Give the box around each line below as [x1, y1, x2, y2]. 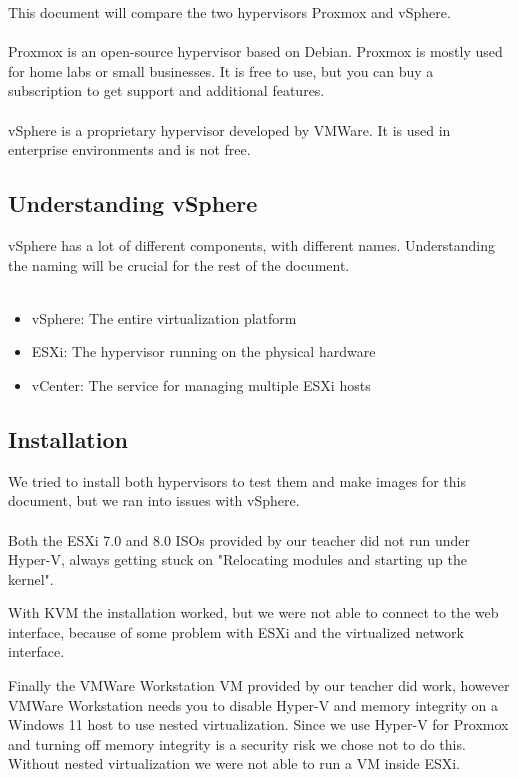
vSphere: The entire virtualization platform [31, 307, 297, 328]
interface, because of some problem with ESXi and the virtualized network [8, 621, 464, 642]
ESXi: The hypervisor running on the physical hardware [31, 341, 376, 362]
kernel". [8, 568, 54, 589]
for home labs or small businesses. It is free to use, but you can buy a [8, 60, 434, 81]
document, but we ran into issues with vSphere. [8, 490, 300, 511]
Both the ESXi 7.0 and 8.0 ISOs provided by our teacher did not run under [8, 529, 470, 550]
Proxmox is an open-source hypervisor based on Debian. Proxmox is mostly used [8, 41, 503, 62]
